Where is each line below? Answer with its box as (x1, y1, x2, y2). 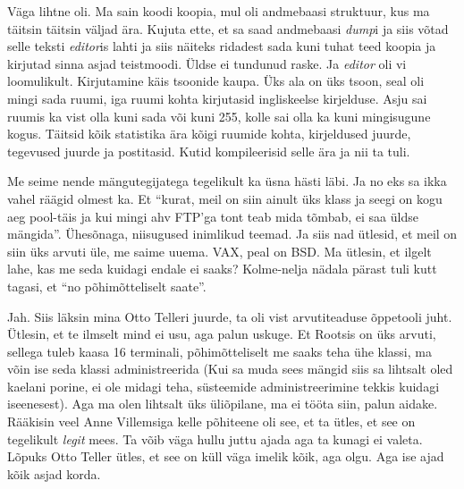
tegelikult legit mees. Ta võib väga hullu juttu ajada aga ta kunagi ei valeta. (7, 429, 423, 448)
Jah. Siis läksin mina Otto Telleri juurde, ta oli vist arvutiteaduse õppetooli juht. (7, 307, 452, 325)
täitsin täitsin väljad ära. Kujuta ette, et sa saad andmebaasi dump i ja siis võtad (7, 19, 449, 38)
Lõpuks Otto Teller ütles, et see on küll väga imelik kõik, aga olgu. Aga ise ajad (7, 447, 444, 466)
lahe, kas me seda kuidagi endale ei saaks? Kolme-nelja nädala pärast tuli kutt (7, 259, 437, 278)
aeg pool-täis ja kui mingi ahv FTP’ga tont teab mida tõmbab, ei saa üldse (7, 207, 418, 225)
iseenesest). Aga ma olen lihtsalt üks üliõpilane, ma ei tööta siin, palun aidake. (7, 394, 438, 413)
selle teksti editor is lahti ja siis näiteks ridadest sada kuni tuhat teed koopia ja (7, 37, 436, 55)
